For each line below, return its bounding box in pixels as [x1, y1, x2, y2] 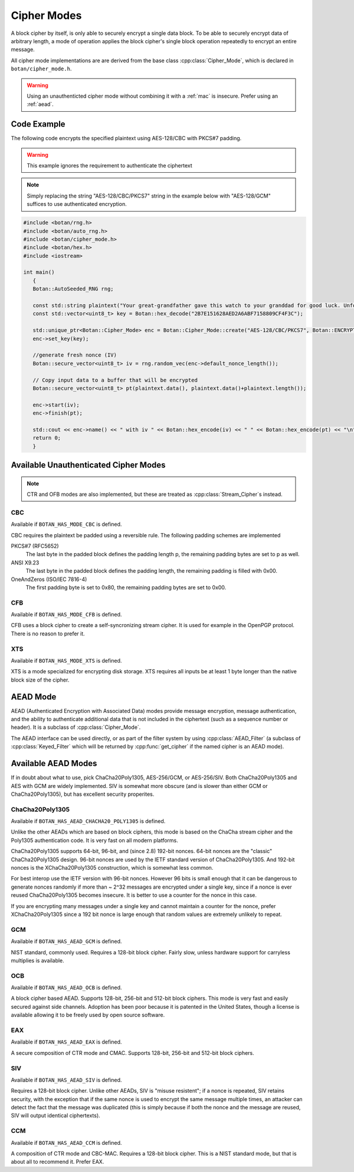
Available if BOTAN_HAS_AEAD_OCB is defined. [11, 984, 122, 991]
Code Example [11, 119, 65, 130]
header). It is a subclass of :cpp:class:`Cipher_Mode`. [11, 724, 141, 731]
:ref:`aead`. [27, 101, 54, 108]
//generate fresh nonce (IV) [32, 352, 117, 359]
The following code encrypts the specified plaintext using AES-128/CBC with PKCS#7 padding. [11, 135, 242, 142]
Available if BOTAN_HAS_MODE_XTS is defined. [11, 657, 122, 664]
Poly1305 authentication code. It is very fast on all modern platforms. [11, 837, 178, 844]
